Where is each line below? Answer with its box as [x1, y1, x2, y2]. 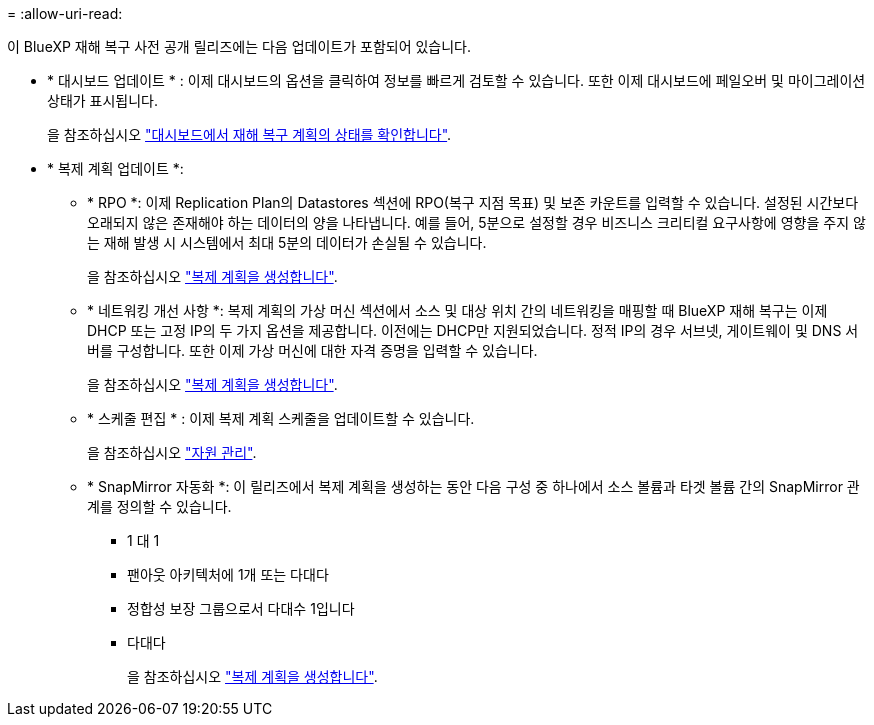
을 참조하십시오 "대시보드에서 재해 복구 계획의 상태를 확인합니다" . [47, 126, 452, 143]
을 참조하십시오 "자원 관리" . [87, 444, 257, 461]
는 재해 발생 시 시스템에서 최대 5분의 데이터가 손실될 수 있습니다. [87, 234, 487, 251]
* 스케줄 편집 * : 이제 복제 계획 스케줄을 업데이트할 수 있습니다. [87, 410, 475, 427]
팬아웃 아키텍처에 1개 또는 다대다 [127, 566, 329, 583]
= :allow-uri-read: [7, 5, 123, 22]
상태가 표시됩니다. [47, 92, 159, 109]
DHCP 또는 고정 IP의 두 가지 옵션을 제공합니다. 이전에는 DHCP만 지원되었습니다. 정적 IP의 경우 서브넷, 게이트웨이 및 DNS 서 [87, 322, 859, 339]
